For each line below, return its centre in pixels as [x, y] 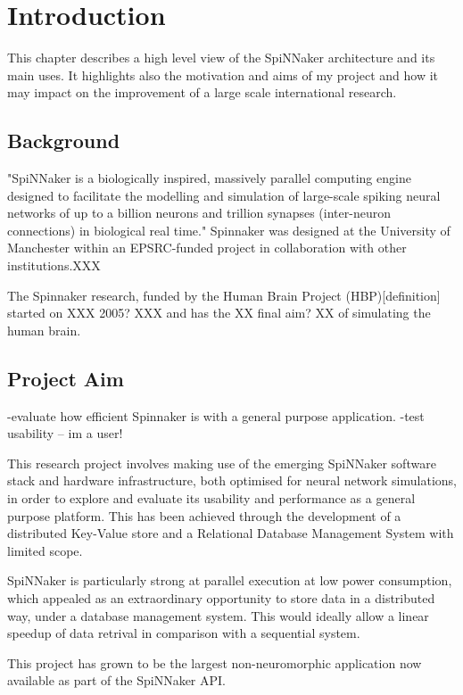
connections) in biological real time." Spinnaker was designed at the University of [229, 230]
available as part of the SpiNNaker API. [116, 680]
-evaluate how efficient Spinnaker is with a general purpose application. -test [216, 415]
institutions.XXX [54, 265]
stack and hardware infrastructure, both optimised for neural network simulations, [232, 480]
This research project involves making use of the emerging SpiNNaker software [222, 463]
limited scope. [45, 550]
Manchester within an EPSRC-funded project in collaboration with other [207, 248]
